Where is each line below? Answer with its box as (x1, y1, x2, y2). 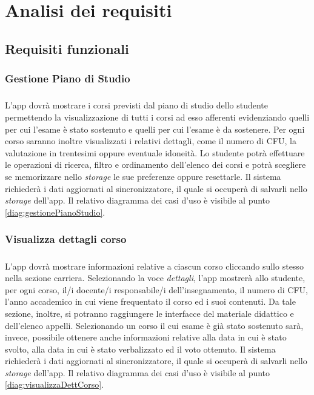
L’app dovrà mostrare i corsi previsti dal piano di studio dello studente (5, 99, 269, 111)
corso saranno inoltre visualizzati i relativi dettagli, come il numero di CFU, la (5, 134, 296, 147)
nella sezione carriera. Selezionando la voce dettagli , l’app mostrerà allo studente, (5, 271, 306, 284)
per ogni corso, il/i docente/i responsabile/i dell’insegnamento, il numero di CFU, (5, 283, 309, 296)
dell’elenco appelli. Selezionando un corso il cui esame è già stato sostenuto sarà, (5, 319, 304, 331)
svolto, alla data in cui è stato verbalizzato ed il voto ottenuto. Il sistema (5, 342, 276, 355)
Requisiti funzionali (5, 39, 129, 58)
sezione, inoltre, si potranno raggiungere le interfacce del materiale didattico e (5, 307, 294, 319)
